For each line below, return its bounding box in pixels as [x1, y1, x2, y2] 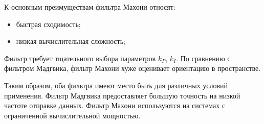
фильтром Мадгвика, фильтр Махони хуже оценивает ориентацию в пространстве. [4, 63, 261, 73]
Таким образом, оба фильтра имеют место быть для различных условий [4, 80, 228, 90]
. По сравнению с [176, 53, 231, 63]
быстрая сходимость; [16, 18, 81, 29]
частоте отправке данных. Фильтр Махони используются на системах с [4, 100, 226, 111]
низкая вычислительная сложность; [16, 36, 125, 46]
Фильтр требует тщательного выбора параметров [4, 53, 156, 63]
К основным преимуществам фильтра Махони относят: [4, 2, 175, 12]
